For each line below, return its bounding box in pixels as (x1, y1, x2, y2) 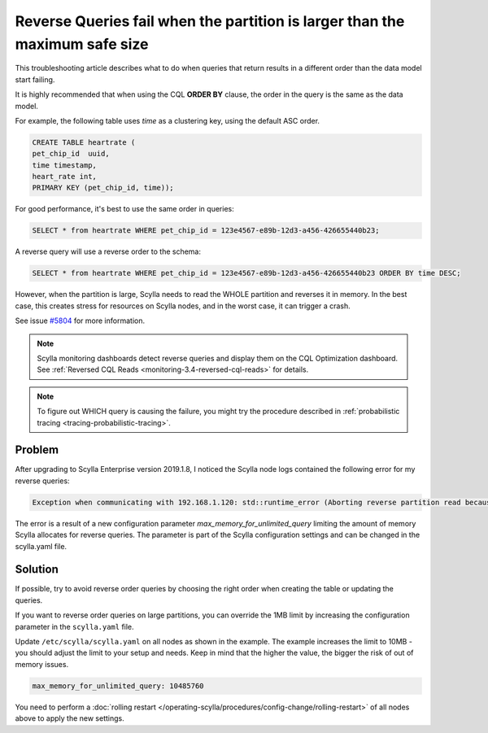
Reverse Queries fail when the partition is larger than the (15, 12, 405, 30)
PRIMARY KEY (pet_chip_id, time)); (32, 183, 174, 193)
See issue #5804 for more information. (15, 316, 146, 325)
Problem (15, 443, 59, 457)
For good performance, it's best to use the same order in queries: (15, 204, 235, 214)
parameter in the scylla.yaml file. (15, 622, 134, 631)
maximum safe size (15, 35, 150, 53)
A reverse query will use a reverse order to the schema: (15, 247, 202, 256)
